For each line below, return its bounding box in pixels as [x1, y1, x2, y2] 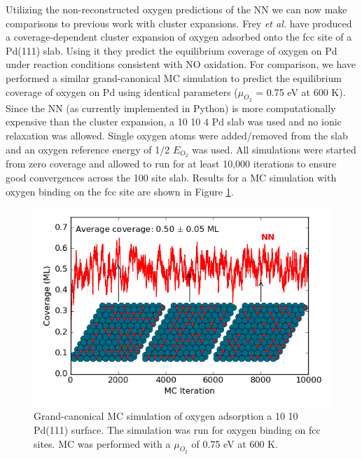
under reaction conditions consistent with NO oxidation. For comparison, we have [6, 57, 356, 71]
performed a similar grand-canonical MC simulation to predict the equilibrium [6, 70, 342, 85]
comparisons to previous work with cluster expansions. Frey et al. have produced [6, 15, 352, 30]
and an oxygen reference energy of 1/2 [6, 142, 170, 156]
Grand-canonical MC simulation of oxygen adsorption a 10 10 [34, 409, 298, 423]
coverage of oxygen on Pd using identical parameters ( [6, 84, 238, 99]
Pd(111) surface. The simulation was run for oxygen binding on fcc [34, 423, 321, 437]
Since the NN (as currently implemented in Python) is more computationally [6, 100, 336, 115]
